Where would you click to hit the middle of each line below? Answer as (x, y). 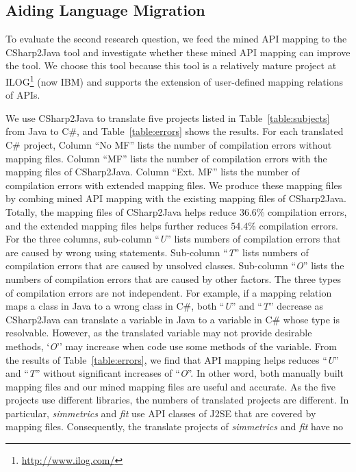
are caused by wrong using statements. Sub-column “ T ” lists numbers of (157, 252)
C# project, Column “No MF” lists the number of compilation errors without (169, 145)
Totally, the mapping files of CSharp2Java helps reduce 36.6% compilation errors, (176, 211)
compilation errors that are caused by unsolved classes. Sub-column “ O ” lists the (175, 265)
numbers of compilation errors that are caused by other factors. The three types (173, 278)
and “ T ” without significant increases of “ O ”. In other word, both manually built (175, 373)
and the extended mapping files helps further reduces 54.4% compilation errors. (172, 225)
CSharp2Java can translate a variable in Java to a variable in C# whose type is (173, 319)
